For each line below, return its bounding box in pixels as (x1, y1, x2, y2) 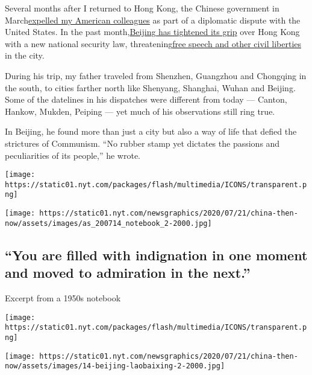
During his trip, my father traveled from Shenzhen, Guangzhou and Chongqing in (5, 69, 307, 82)
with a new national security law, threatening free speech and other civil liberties (5, 37, 301, 50)
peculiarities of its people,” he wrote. (5, 149, 141, 161)
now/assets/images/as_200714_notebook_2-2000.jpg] (5, 219, 212, 228)
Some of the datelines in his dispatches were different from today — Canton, (5, 93, 287, 106)
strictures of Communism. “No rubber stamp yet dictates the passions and (5, 136, 280, 149)
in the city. (5, 49, 45, 62)
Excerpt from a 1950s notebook (5, 292, 121, 304)
